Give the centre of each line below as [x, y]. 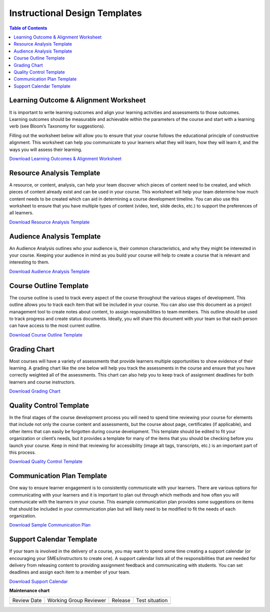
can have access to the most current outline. [55, 325]
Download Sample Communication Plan [50, 525]
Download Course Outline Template [46, 334]
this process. [22, 452]
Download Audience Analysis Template [49, 271]
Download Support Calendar [38, 581]
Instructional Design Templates [75, 13]
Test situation [152, 600]
